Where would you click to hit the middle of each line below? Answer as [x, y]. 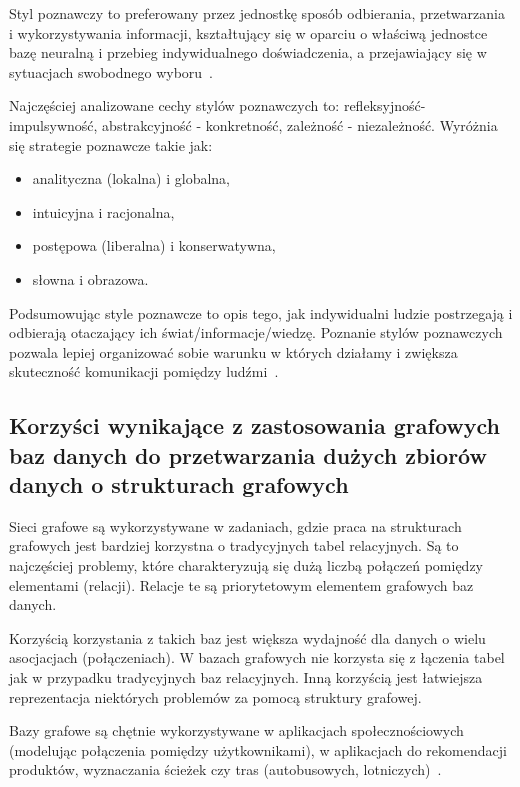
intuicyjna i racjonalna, [103, 211]
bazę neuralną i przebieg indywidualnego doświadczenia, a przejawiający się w [248, 52]
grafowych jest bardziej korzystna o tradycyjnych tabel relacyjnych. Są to [234, 545]
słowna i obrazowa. [90, 278]
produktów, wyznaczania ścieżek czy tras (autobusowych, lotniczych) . [225, 769]
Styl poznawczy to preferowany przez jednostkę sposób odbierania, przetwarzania [257, 13]
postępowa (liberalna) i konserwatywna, [154, 245]
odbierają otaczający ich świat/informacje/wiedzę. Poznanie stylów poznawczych [256, 332]
